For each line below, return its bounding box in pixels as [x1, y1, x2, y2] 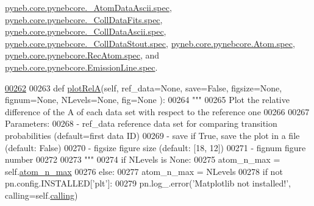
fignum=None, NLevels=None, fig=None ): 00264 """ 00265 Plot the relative [5, 93, 290, 106]
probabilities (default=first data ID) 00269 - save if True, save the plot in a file [5, 129, 300, 141]
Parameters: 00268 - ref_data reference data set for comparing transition [5, 117, 277, 130]
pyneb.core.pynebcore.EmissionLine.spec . [5, 60, 158, 73]
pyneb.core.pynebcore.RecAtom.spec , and [5, 49, 160, 62]
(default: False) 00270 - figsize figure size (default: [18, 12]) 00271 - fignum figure [5, 141, 306, 154]
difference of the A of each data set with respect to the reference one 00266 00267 [5, 105, 310, 118]
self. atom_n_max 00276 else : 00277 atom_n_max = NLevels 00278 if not [5, 165, 283, 177]
